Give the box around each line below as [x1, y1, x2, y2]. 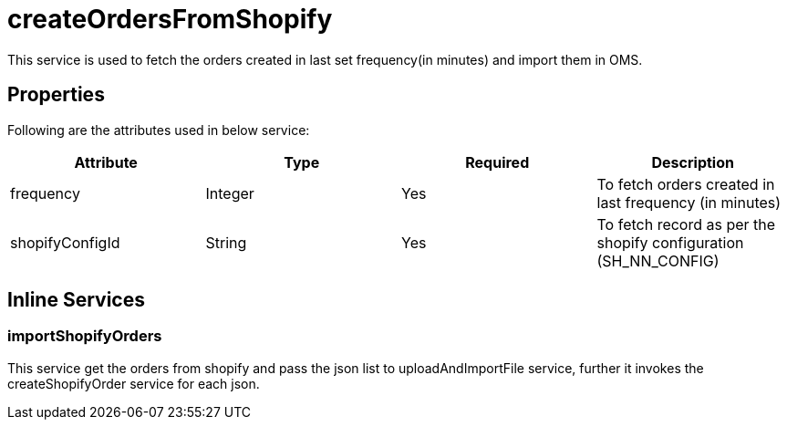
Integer [205, 183, 254, 203]
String [205, 233, 247, 252]
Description [651, 152, 734, 172]
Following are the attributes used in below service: [7, 121, 310, 138]
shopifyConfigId [10, 233, 120, 252]
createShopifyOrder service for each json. [7, 375, 260, 391]
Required [465, 152, 530, 172]
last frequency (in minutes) [596, 193, 782, 212]
